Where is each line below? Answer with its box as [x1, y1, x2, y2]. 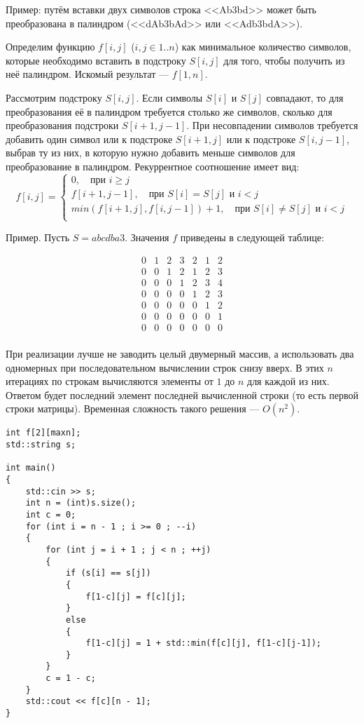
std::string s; [6, 440, 76, 450]
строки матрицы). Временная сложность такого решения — [6, 401, 260, 416]
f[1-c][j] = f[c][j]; [85, 591, 186, 602]
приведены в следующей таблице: [180, 230, 324, 245]
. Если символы [136, 90, 203, 104]
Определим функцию [6, 39, 95, 54]
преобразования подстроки [6, 118, 119, 133]
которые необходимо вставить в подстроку [6, 53, 186, 67]
